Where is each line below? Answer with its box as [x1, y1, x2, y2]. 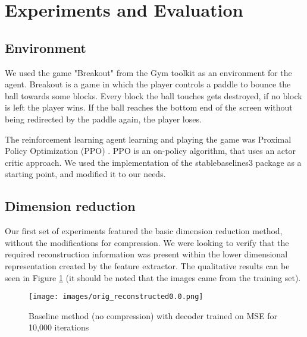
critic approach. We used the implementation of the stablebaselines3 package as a [5, 156, 302, 168]
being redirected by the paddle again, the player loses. [5, 112, 202, 125]
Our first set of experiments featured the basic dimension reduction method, [5, 225, 283, 237]
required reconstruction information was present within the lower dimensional [5, 248, 288, 260]
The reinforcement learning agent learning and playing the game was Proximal [5, 133, 292, 145]
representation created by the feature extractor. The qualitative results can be [5, 259, 290, 272]
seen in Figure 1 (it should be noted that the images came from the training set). [5, 271, 301, 284]
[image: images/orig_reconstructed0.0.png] [29, 292, 203, 301]
